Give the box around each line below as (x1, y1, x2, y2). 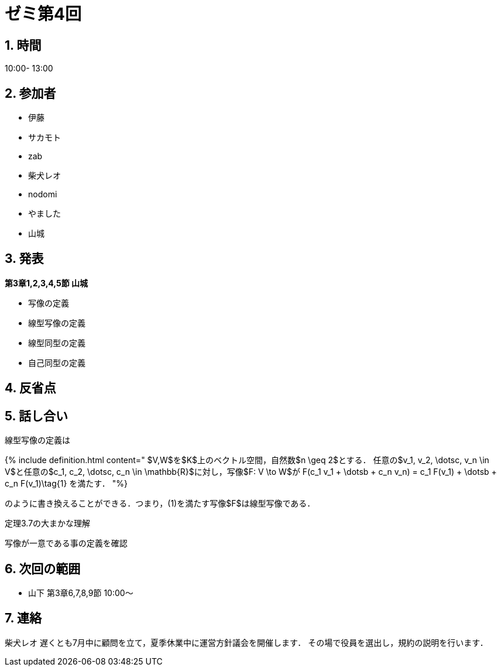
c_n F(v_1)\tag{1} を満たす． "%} (5, 478, 128, 489)
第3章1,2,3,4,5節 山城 (5, 278, 88, 288)
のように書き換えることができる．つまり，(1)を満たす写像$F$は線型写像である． (5, 498, 315, 509)
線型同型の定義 (28, 337, 85, 348)
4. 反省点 (5, 381, 56, 396)
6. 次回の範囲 (5, 561, 81, 576)
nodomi (28, 189, 57, 200)
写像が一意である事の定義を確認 (5, 538, 128, 549)
